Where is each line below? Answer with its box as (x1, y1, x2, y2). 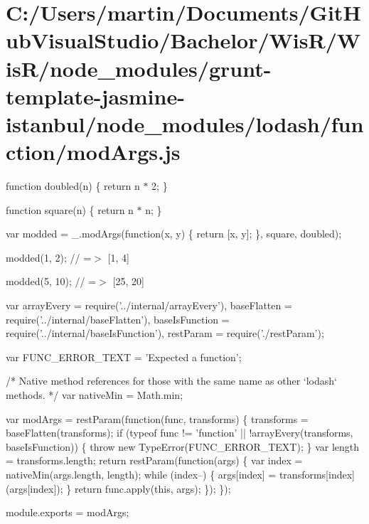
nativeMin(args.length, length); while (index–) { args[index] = (6, 466, 277, 481)
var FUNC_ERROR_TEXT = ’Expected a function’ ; (6, 349, 242, 364)
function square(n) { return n (6, 202, 134, 217)
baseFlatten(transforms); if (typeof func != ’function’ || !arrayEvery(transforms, (6, 425, 353, 440)
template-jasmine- (6, 81, 185, 110)
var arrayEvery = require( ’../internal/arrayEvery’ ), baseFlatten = (6, 298, 292, 313)
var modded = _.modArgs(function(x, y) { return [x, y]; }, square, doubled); (6, 226, 342, 241)
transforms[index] (279, 466, 355, 481)
